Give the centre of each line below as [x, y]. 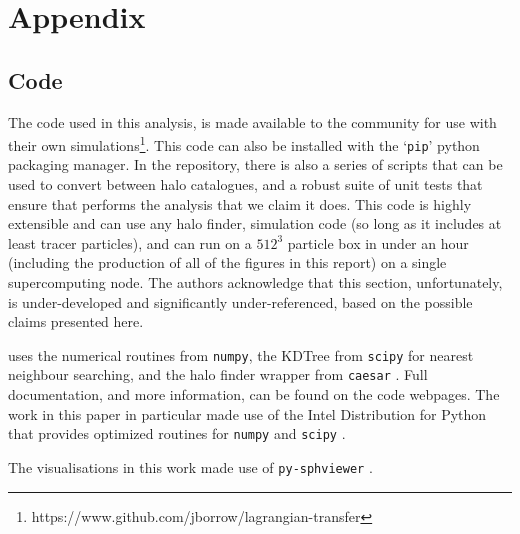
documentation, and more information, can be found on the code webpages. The [254, 394]
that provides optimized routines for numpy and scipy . [177, 433]
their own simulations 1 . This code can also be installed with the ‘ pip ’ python [244, 143]
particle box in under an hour [378, 242]
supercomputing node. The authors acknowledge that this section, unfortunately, [255, 282]
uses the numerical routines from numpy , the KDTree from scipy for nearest [241, 354]
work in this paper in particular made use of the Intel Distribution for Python [247, 413]
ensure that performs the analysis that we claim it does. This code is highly [240, 203]
